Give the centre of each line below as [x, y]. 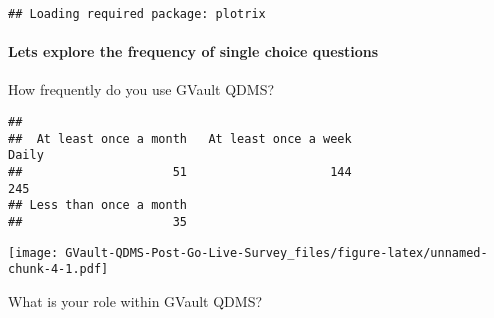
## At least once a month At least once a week [180, 138]
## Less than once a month [97, 205]
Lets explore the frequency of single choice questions [193, 51]
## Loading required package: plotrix [137, 14]
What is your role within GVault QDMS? [135, 300]
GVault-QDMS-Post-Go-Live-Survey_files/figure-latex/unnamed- [276, 252]
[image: [33, 252]
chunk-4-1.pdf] [58, 269]
